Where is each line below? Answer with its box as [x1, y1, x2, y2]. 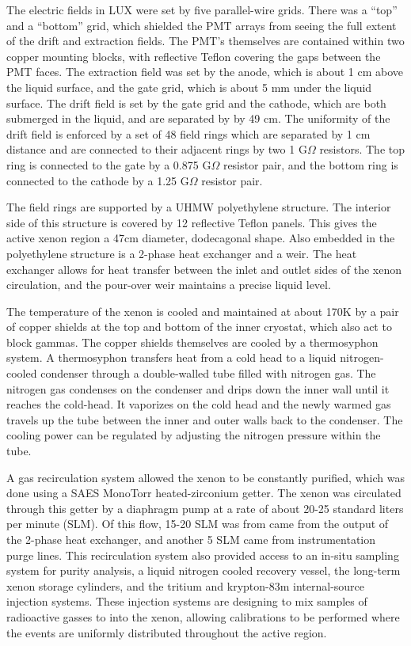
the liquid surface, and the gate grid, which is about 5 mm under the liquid [6, 78, 372, 95]
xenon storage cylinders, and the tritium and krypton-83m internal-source [6, 577, 365, 594]
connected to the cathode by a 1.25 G [6, 172, 189, 188]
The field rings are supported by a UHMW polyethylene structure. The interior [6, 199, 391, 215]
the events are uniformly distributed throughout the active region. [6, 624, 327, 640]
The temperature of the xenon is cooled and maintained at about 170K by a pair [6, 302, 399, 319]
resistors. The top [319, 141, 405, 158]
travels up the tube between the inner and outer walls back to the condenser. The [6, 411, 403, 427]
